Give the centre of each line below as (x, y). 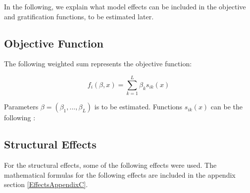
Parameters (21, 107)
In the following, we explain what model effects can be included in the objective (125, 6)
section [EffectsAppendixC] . (46, 184)
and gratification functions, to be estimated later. (79, 16)
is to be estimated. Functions (138, 107)
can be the (226, 107)
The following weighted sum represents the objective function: (98, 64)
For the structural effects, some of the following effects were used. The (110, 165)
